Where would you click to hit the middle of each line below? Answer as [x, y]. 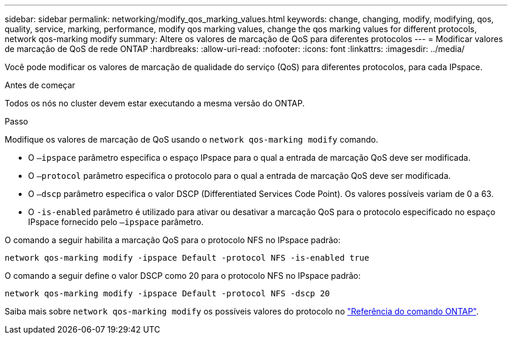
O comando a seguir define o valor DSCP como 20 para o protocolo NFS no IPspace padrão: [183, 276]
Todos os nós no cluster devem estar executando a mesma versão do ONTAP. [155, 103]
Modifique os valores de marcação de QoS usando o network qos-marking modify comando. [191, 139]
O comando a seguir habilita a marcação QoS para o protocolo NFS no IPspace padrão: [173, 240]
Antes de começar [40, 85]
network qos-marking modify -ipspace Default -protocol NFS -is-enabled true [187, 258]
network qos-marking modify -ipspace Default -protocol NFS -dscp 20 [167, 293]
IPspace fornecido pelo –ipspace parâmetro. [116, 222]
